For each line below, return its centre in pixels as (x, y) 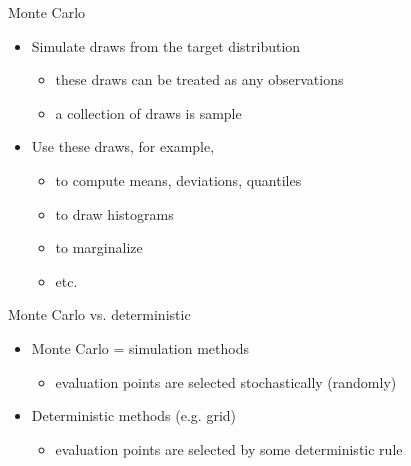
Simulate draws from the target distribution (166, 45)
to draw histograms (114, 213)
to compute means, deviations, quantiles (178, 179)
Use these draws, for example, (123, 146)
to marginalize (99, 247)
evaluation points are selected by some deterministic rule (229, 448)
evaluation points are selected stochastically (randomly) (226, 381)
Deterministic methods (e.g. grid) (134, 415)
